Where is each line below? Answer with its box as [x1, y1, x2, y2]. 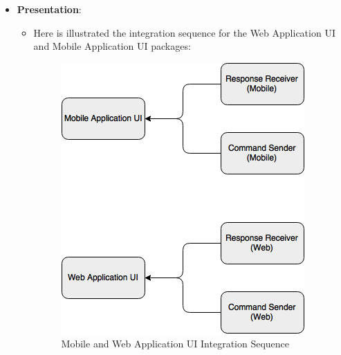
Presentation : [17, 2, 82, 16]
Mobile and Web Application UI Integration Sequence [61, 336, 290, 351]
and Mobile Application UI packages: [33, 39, 191, 53]
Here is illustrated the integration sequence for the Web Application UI [33, 25, 335, 39]
